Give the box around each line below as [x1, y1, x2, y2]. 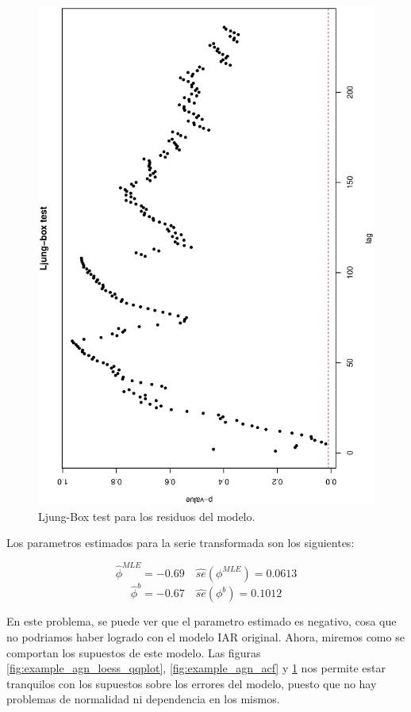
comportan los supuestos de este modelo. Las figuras [6, 644, 261, 660]
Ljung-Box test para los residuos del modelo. [38, 507, 255, 524]
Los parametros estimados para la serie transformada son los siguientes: [6, 534, 355, 551]
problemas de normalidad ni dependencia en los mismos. [6, 691, 280, 707]
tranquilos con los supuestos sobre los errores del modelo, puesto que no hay [6, 675, 377, 691]
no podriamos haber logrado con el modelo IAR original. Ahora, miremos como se [6, 629, 405, 645]
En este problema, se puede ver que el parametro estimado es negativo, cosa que [6, 613, 397, 630]
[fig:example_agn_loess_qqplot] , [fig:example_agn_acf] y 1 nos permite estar [6, 660, 386, 676]
